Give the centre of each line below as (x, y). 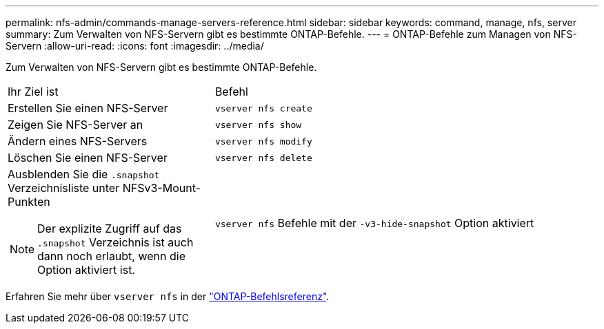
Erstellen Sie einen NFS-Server (88, 108)
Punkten (29, 202)
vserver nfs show (258, 125)
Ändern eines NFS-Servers (78, 141)
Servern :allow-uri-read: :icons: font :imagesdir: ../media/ (135, 46)
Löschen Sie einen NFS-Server (88, 158)
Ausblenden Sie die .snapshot (84, 174)
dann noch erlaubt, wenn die (111, 256)
